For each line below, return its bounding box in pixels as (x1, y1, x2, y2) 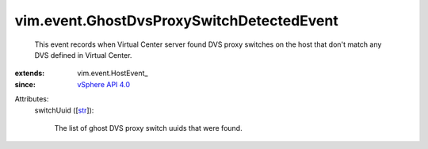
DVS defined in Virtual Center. (34, 50, 132, 59)
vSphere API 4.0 (77, 79, 131, 89)
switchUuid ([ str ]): (34, 105, 94, 115)
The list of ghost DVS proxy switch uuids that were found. (54, 123, 243, 132)
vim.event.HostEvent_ (77, 68, 148, 78)
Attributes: (14, 94, 49, 104)
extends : (14, 68, 45, 78)
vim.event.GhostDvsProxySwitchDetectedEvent (14, 12, 338, 29)
